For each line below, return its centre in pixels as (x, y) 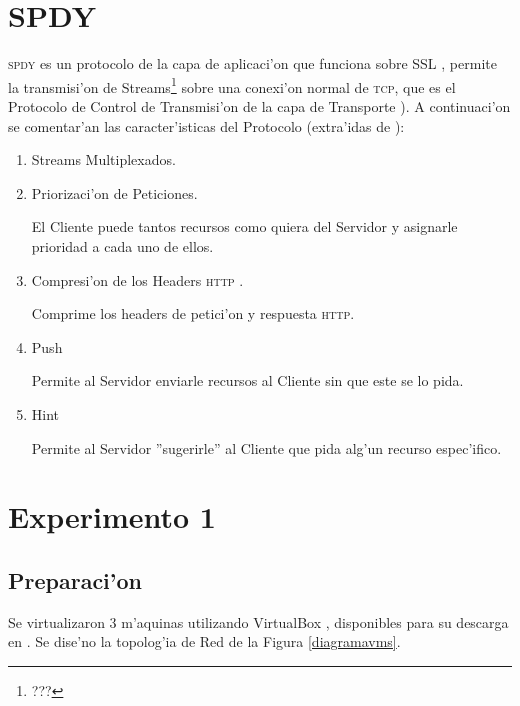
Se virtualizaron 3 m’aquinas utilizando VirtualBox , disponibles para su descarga (258, 621)
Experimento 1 (112, 516)
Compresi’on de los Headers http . (137, 279)
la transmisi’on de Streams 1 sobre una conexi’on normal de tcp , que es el (232, 85)
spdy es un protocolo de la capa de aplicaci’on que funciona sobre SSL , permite (252, 63)
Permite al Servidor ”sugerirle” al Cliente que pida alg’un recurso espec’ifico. (266, 447)
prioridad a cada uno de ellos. (122, 245)
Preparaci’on (75, 579)
